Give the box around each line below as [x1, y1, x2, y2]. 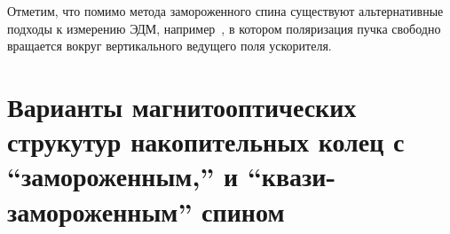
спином [201, 192, 285, 229]
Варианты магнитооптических [7, 88, 357, 124]
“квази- [247, 158, 336, 194]
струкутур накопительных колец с [7, 123, 405, 160]
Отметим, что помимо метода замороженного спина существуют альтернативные [7, 2, 444, 19]
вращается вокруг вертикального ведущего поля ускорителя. [7, 36, 332, 55]
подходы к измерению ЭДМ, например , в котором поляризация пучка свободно [7, 19, 441, 37]
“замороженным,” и [7, 158, 239, 194]
